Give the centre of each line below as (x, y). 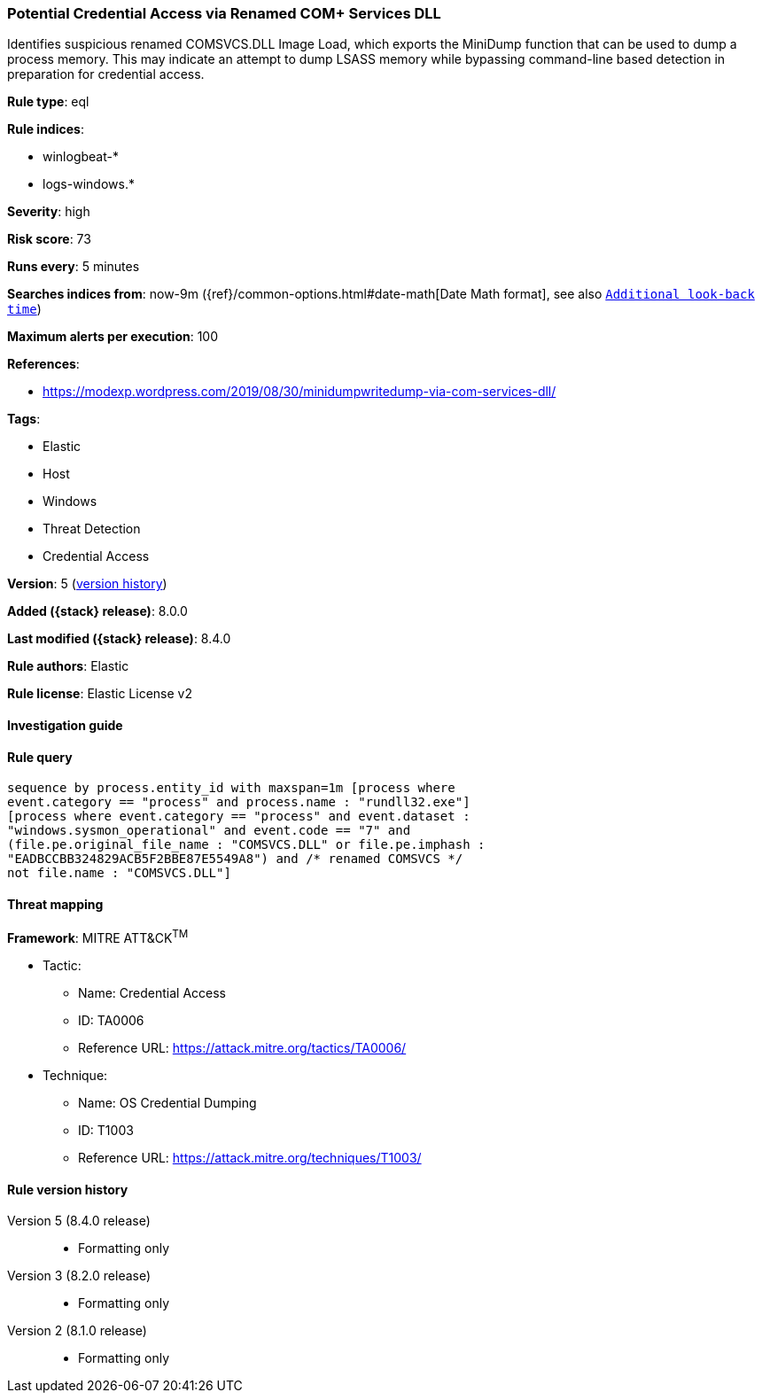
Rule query (40, 757)
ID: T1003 (106, 1131)
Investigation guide (65, 725)
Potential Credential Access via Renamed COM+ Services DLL (224, 13)
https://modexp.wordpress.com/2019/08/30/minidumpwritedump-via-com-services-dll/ (299, 392)
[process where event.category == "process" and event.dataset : (239, 817)
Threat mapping (55, 904)
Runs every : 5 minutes (74, 267)
